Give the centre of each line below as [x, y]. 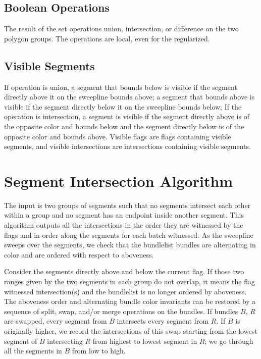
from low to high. [99, 351]
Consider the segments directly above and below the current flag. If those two [124, 271]
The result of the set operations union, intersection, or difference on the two [121, 29]
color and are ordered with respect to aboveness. [79, 254]
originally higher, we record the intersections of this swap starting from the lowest [131, 331]
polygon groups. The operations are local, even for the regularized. [107, 38]
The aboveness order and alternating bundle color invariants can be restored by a [130, 301]
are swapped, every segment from [56, 321]
